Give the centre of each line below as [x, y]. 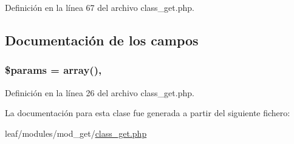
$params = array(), [53, 70]
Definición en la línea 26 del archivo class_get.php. [100, 92]
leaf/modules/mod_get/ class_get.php [76, 133]
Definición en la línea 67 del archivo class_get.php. [100, 7]
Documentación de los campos [102, 40]
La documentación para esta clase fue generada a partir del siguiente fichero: [148, 113]
